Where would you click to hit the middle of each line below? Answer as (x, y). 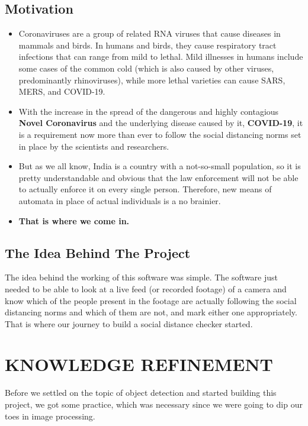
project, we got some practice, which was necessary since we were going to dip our (154, 404)
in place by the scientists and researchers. (94, 146)
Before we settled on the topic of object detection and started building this (141, 393)
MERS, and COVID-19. (62, 91)
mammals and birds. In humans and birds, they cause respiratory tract (147, 45)
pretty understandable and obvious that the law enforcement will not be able (158, 177)
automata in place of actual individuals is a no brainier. (120, 200)
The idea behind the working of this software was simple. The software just (141, 277)
